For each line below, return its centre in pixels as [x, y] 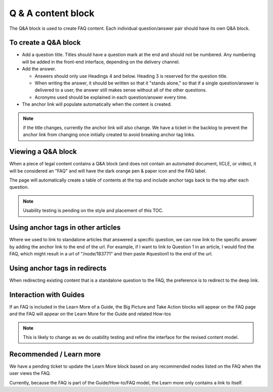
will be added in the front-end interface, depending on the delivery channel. [101, 62]
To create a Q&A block [45, 43]
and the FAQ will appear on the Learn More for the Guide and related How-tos [90, 314]
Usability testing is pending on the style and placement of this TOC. [93, 210]
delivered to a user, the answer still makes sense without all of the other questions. [121, 90]
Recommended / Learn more [55, 354]
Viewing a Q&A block [43, 152]
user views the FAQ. [30, 373]
